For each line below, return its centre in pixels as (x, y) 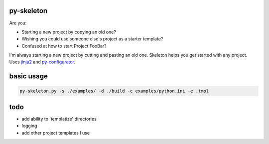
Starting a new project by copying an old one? (69, 32)
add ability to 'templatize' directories (59, 119)
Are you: (18, 23)
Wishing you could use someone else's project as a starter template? (92, 39)
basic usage (29, 76)
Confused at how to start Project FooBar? (64, 46)
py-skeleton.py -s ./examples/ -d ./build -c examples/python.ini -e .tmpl (114, 91)
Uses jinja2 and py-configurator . (42, 62)
